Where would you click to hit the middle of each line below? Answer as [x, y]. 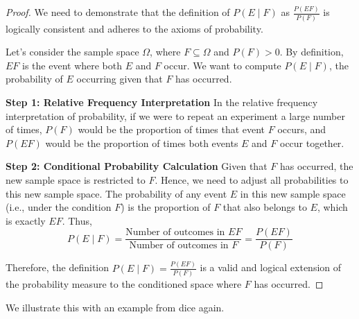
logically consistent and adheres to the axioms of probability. [134, 28]
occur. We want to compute [222, 65]
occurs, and [302, 129]
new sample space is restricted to [76, 179]
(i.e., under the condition [59, 207]
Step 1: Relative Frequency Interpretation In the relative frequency [162, 102]
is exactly [26, 220]
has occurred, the [316, 166]
